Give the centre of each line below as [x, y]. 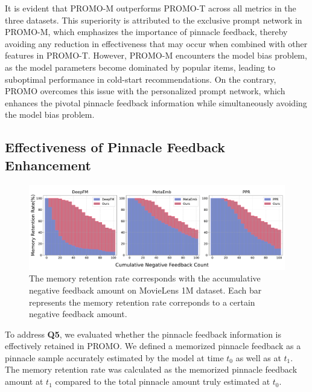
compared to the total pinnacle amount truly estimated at [163, 381]
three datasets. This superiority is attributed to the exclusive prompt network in [154, 20]
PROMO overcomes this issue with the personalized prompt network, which [145, 91]
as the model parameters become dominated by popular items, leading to [140, 67]
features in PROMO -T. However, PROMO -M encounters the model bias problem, [156, 55]
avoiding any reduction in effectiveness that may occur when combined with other [156, 43]
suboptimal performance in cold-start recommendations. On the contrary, [141, 79]
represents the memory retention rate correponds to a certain [142, 302]
